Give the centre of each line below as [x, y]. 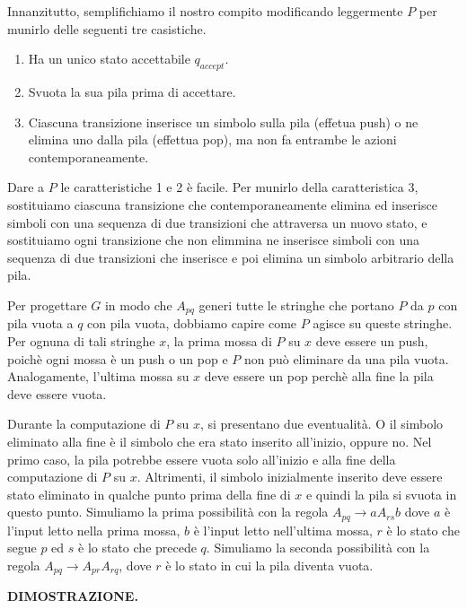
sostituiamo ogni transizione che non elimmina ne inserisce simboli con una [214, 240]
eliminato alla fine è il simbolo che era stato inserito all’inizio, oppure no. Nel [220, 441]
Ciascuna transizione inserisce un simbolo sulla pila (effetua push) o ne [223, 122]
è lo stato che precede [137, 548]
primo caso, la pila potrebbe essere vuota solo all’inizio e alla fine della [202, 459]
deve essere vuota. [57, 393]
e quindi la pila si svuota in [381, 494]
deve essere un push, [372, 340]
